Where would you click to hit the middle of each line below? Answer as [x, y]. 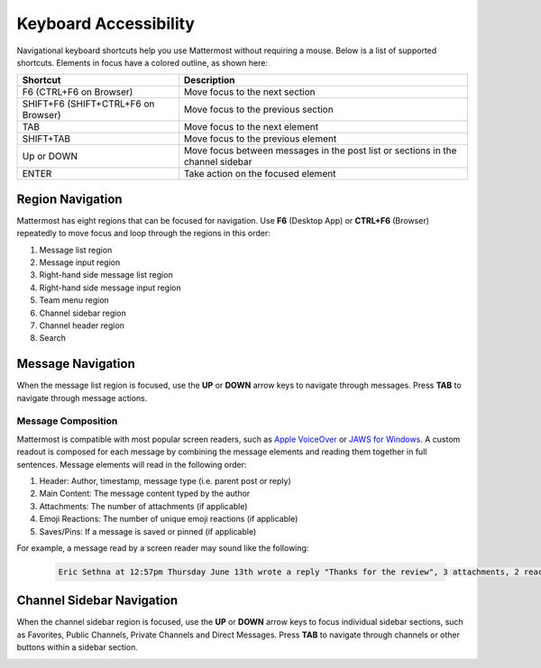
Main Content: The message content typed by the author [145, 494]
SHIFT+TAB [46, 139]
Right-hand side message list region [106, 275]
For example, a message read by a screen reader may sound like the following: [163, 548]
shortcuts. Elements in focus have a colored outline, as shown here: [142, 62]
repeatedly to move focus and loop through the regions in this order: [143, 233]
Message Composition [67, 421]
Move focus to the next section [249, 92]
